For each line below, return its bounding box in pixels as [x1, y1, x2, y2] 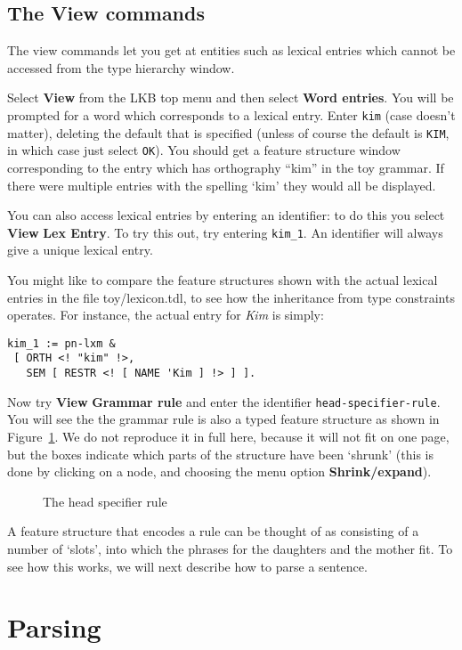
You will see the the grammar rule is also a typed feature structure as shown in [7, 410, 440, 428]
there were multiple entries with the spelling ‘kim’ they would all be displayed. [7, 175, 436, 194]
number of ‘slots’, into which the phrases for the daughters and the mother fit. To [7, 539, 453, 557]
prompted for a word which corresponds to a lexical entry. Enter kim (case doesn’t [7, 105, 456, 124]
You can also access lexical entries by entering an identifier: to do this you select [7, 206, 445, 224]
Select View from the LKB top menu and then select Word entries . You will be [7, 88, 454, 107]
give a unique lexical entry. [7, 240, 153, 259]
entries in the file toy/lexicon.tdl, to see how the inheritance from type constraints [7, 288, 455, 306]
